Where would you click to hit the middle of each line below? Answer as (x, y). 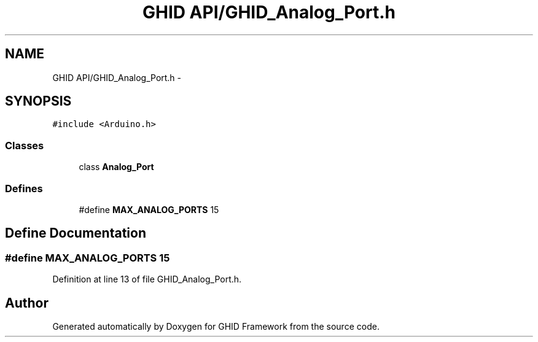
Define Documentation (76, 233)
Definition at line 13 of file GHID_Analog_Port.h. (147, 279)
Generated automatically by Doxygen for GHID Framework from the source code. (216, 326)
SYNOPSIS (38, 101)
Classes (25, 145)
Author (27, 303)
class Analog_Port (116, 167)
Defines (24, 188)
